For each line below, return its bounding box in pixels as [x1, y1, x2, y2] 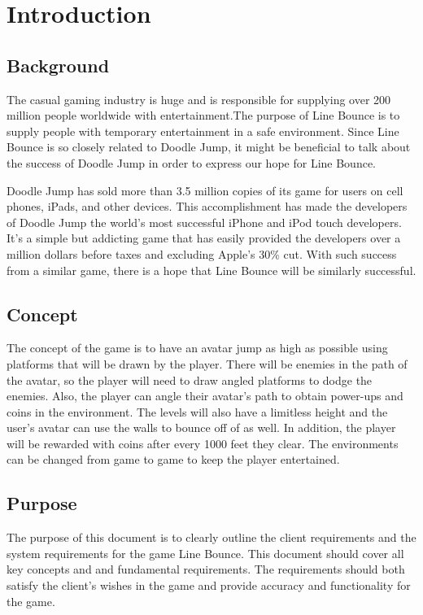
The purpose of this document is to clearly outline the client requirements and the [7, 529, 416, 546]
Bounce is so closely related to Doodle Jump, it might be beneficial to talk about [7, 138, 411, 155]
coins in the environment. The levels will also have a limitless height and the [7, 403, 388, 420]
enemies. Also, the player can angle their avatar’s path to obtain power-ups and [7, 387, 403, 404]
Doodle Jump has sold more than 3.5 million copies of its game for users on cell [7, 181, 403, 198]
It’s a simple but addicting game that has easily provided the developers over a [7, 229, 401, 246]
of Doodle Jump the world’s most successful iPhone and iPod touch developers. [7, 213, 402, 230]
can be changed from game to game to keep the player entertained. [7, 451, 340, 468]
